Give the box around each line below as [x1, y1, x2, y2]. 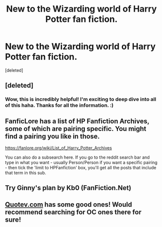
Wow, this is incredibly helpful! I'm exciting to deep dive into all [5, 96, 157, 103]
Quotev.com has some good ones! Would [5, 200, 132, 209]
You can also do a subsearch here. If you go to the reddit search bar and [5, 154, 150, 161]
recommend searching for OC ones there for [5, 208, 142, 216]
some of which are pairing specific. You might [5, 125, 146, 133]
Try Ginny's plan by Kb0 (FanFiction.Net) [5, 184, 132, 192]
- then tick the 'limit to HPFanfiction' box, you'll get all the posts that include [5, 165, 157, 171]
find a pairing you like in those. [5, 132, 100, 140]
